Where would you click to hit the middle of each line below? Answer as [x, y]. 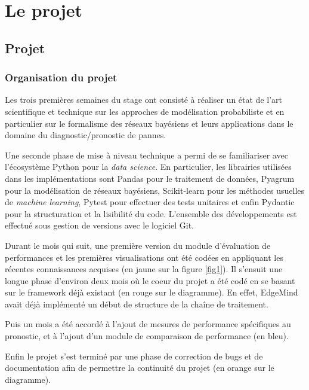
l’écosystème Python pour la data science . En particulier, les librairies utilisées [148, 167]
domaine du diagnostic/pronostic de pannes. [86, 135]
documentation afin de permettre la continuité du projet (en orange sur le [140, 368]
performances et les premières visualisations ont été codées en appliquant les [144, 257]
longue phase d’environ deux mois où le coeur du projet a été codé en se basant [150, 280]
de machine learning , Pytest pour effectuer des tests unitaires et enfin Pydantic [150, 202]
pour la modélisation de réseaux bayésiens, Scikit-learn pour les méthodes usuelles [155, 190]
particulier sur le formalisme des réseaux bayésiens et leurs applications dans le [149, 123]
